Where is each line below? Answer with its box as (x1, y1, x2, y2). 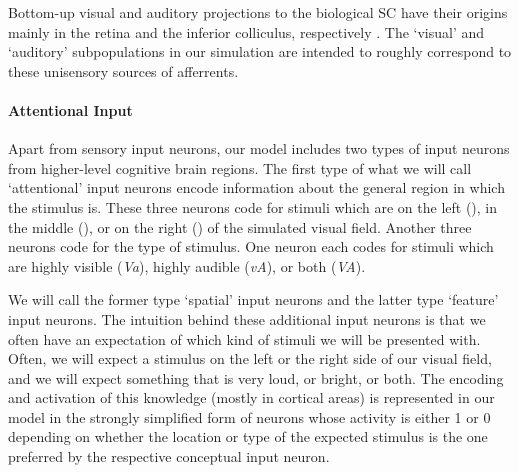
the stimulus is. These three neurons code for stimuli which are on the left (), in (8, 196, 498, 217)
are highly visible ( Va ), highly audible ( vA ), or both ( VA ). (8, 255, 366, 276)
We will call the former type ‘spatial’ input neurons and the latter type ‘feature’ (8, 289, 499, 310)
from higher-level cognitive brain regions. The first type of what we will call (8, 157, 472, 178)
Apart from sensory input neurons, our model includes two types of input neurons (8, 138, 510, 159)
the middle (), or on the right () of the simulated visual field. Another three (8, 216, 472, 237)
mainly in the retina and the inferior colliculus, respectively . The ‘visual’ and (8, 21, 485, 42)
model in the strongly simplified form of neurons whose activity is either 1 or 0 (8, 406, 491, 427)
